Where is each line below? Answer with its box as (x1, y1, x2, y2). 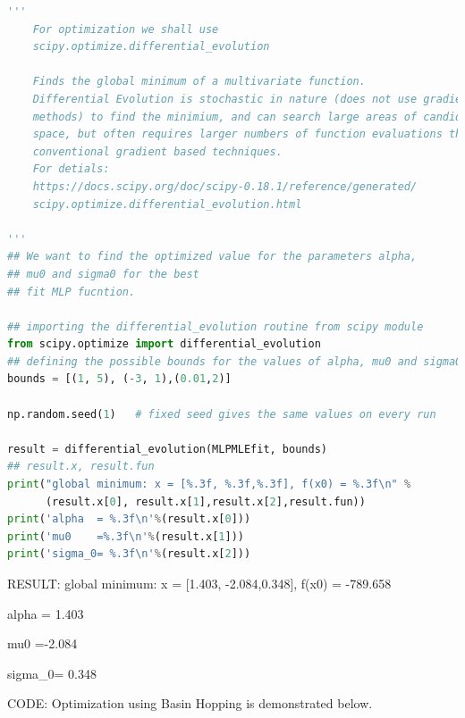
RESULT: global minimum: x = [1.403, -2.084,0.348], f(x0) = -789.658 (7, 574, 392, 592)
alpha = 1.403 (7, 604, 84, 622)
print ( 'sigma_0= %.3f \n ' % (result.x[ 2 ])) (7, 547, 251, 561)
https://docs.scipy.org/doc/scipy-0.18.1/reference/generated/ (32, 179, 418, 193)
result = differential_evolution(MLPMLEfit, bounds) (7, 442, 327, 455)
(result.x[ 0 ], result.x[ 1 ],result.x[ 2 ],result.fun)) (45, 495, 366, 508)
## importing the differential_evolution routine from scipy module (7, 320, 424, 333)
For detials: (32, 163, 110, 176)
